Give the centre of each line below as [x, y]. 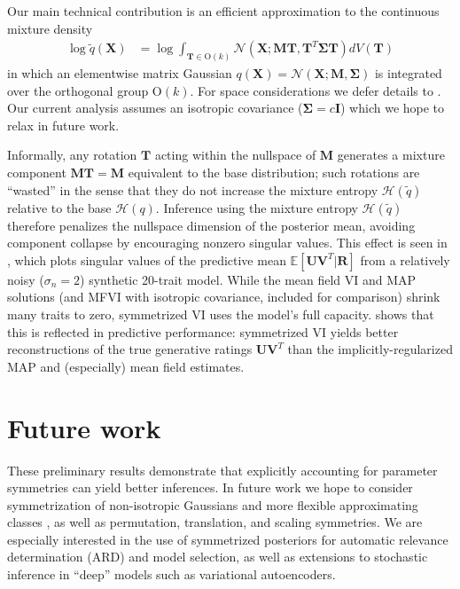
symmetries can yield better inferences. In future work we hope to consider [210, 487]
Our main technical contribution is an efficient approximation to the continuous [223, 11]
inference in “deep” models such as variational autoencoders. [172, 574]
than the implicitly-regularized [370, 349]
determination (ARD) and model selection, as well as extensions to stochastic [218, 557]
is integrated [408, 73]
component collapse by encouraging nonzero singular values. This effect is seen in [227, 243]
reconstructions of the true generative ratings [130, 349]
